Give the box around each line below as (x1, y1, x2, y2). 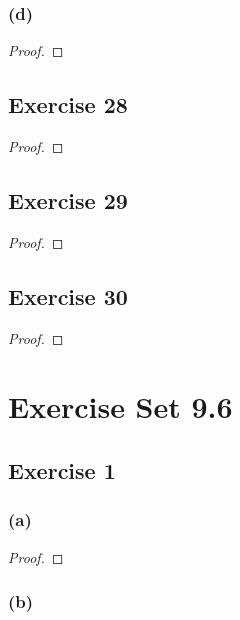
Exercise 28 (8, 89, 128, 120)
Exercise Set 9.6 (8, 386, 233, 427)
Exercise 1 (8, 454, 116, 485)
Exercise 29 (8, 185, 128, 215)
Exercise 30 (8, 280, 128, 311)
